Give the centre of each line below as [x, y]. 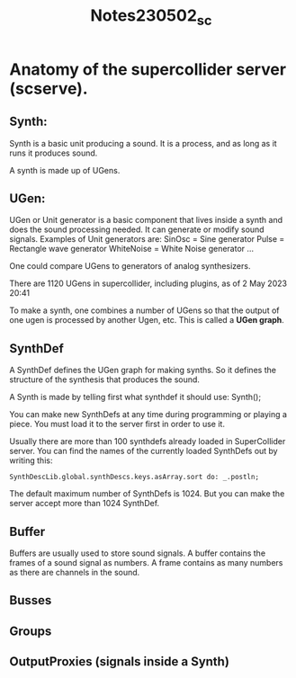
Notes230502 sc [151, 17]
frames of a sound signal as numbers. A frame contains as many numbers [146, 563]
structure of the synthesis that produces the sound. [105, 379]
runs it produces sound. [54, 153]
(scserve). [49, 89]
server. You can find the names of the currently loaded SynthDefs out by [144, 451]
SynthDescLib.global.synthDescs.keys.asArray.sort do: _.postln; [134, 477]
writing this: [31, 460]
